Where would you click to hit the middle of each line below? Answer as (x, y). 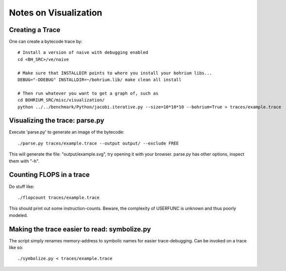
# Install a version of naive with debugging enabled (83, 53)
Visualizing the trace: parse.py (57, 120)
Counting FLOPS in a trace (49, 175)
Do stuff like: (22, 186)
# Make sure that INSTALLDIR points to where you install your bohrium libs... (115, 73)
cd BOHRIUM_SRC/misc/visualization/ (61, 100)
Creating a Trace (35, 30)
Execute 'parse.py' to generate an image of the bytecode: (67, 132)
